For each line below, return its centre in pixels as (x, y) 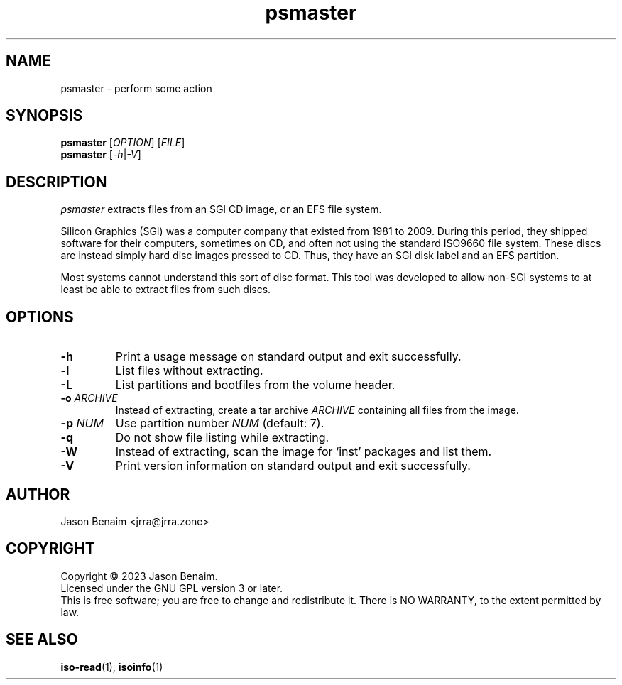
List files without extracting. (189, 371)
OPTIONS (40, 317)
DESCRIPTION (56, 182)
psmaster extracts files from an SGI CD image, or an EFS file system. (221, 209)
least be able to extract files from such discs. (166, 290)
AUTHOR (38, 494)
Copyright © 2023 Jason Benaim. (139, 576)
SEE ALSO (42, 640)
